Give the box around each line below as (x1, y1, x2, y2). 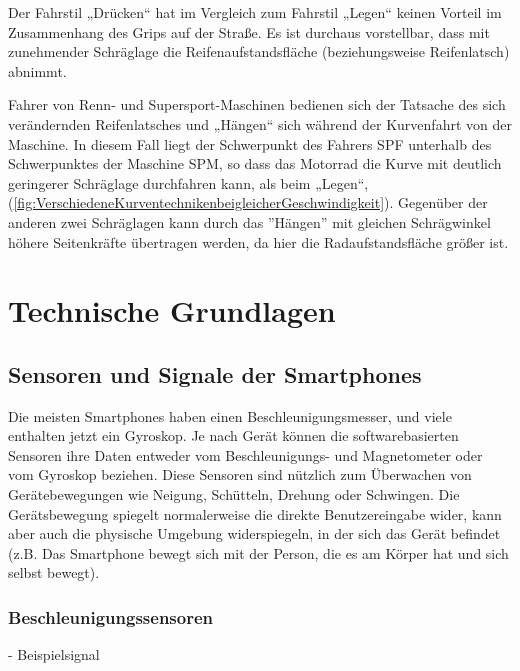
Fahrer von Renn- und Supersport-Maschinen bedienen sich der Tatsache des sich (8, 94, 506, 115)
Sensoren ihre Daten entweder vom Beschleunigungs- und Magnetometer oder (8, 444, 483, 465)
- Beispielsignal (8, 644, 100, 665)
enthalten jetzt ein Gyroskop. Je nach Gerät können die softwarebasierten (8, 425, 459, 446)
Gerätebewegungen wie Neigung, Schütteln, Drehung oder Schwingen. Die (8, 484, 460, 505)
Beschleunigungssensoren (8, 604, 213, 629)
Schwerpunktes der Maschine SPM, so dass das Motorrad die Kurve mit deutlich (8, 153, 502, 174)
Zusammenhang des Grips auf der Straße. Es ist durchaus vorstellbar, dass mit (8, 21, 490, 42)
